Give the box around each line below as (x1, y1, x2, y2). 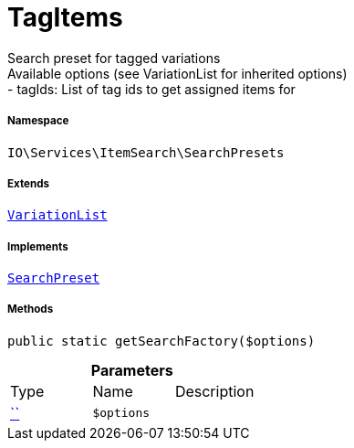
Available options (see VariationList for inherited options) (7, 65, 348, 81)
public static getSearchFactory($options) (7, 333, 316, 348)
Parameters (90, 360, 173, 379)
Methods (7, 303, 54, 316)
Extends (7, 176, 50, 190)
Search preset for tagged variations (7, 49, 221, 66)
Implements (7, 240, 68, 253)
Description (174, 381, 255, 400)
